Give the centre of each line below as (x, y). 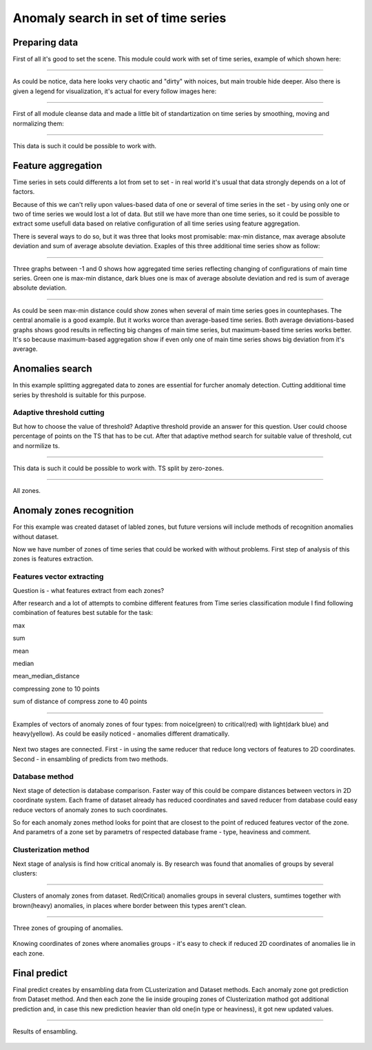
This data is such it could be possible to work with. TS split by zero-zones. (118, 468)
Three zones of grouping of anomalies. (68, 928)
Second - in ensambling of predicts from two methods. (91, 759)
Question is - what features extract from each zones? (89, 590)
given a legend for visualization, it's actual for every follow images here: (115, 91)
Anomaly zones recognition (73, 511)
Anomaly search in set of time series (120, 18)
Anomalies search (52, 369)
